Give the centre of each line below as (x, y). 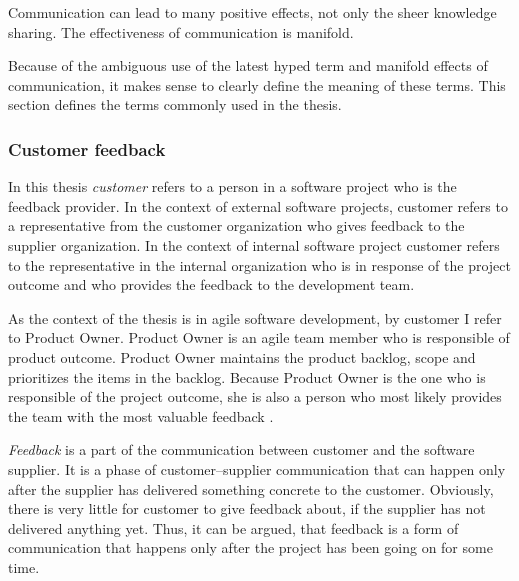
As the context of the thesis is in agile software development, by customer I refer (255, 317)
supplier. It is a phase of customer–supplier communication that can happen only (257, 468)
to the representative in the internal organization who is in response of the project (259, 264)
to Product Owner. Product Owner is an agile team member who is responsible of (259, 337)
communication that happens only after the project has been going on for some (250, 547)
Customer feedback (87, 148)
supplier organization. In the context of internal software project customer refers (254, 244)
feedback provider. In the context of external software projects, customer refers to (258, 205)
